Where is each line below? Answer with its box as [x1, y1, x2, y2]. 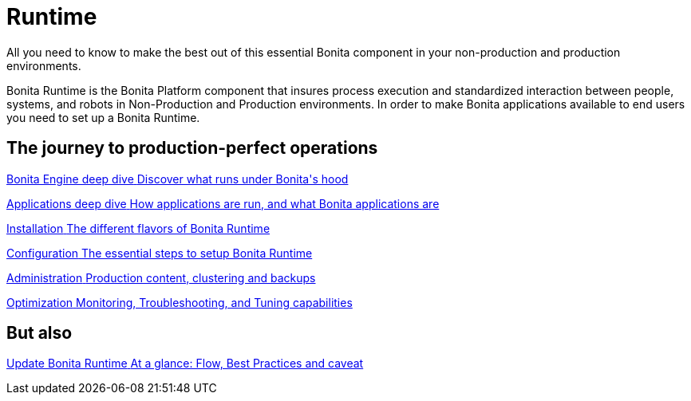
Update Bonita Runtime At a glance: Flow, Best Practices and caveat [6, 356, 364, 371]
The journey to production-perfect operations [6, 138, 378, 159]
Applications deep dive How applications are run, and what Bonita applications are [6, 196, 440, 210]
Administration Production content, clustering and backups [6, 270, 316, 285]
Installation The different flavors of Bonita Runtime [6, 221, 270, 235]
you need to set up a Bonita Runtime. [6, 110, 200, 124]
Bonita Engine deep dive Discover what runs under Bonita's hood [6, 171, 349, 186]
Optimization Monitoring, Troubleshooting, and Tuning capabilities [6, 295, 353, 309]
